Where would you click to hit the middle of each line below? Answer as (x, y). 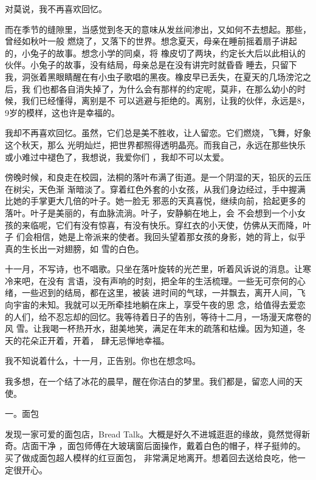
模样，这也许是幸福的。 (73, 112)
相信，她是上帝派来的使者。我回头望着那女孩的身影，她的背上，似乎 (169, 237)
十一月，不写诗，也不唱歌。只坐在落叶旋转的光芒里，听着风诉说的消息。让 (154, 269)
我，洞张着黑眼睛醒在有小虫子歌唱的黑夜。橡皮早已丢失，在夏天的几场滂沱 (154, 76)
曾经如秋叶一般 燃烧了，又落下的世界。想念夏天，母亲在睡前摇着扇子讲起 (151, 41)
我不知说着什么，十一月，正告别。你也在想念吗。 (103, 361)
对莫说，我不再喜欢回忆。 (56, 9)
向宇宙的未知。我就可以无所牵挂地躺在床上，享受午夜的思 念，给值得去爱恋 (155, 305)
